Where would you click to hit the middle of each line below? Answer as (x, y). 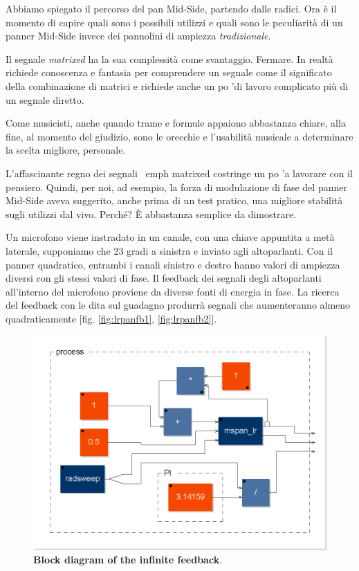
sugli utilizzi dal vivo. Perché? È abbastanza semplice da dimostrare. (151, 214)
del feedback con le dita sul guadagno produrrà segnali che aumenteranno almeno (178, 305)
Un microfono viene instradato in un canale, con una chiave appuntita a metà (170, 237)
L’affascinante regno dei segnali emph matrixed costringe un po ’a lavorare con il (179, 173)
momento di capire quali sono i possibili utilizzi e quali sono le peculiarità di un (174, 22)
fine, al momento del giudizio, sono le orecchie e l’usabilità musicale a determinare (179, 136)
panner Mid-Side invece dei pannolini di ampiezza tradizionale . (138, 36)
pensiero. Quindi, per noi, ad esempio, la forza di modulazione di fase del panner (176, 187)
